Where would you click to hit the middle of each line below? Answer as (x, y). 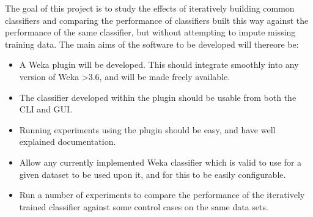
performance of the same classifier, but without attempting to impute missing (150, 32)
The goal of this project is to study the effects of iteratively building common (150, 8)
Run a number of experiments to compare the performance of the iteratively (162, 195)
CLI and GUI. (46, 109)
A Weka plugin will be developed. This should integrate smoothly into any (159, 64)
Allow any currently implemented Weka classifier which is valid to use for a (160, 162)
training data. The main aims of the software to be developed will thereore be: (152, 44)
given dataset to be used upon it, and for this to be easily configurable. (153, 174)
